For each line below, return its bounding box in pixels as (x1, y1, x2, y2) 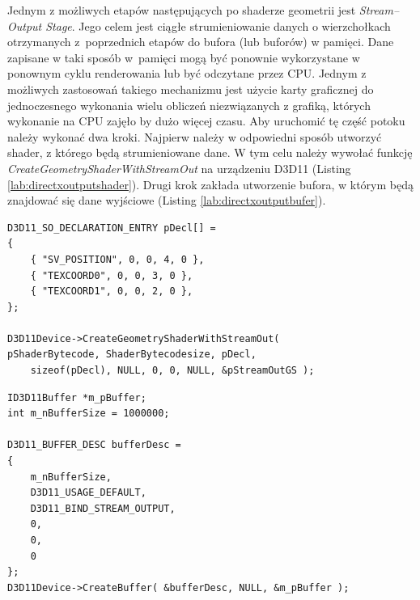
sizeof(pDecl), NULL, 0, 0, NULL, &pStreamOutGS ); (30, 365, 315, 377)
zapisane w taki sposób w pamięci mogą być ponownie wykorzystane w (7, 49, 360, 65)
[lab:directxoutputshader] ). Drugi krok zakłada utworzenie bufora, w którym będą (7, 175, 414, 192)
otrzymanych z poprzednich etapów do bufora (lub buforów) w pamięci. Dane (7, 33, 394, 50)
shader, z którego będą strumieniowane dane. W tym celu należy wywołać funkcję (7, 144, 413, 161)
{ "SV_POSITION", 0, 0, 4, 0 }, (30, 253, 205, 265)
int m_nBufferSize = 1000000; (7, 408, 170, 420)
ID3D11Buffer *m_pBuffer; (7, 391, 146, 404)
